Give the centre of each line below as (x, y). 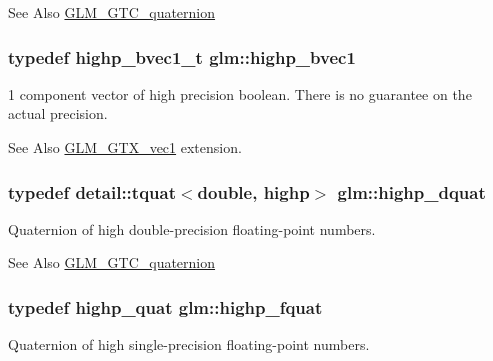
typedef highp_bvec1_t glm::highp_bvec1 (182, 56)
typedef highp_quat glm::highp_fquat (165, 306)
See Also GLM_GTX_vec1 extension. (125, 147)
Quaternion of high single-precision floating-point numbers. (189, 344)
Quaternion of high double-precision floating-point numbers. (192, 228)
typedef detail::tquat (92, 191)
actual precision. (58, 113)
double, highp (253, 191)
